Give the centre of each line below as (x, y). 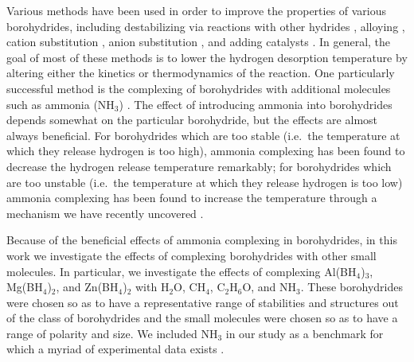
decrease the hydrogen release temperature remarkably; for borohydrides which (199, 166)
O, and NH (269, 287)
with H (152, 287)
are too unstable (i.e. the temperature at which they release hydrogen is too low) (205, 182)
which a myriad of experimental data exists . (115, 349)
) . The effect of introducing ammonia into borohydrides (256, 104)
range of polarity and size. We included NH (112, 333)
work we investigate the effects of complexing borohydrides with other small (191, 255)
